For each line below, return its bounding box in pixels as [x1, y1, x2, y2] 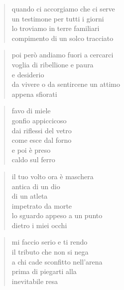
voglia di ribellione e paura [11, 59, 94, 69]
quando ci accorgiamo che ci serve [11, 3, 115, 13]
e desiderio [11, 69, 44, 79]
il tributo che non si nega [11, 247, 89, 257]
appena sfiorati [11, 88, 57, 99]
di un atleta [11, 191, 48, 201]
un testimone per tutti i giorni [11, 13, 104, 23]
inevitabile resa [11, 276, 58, 286]
